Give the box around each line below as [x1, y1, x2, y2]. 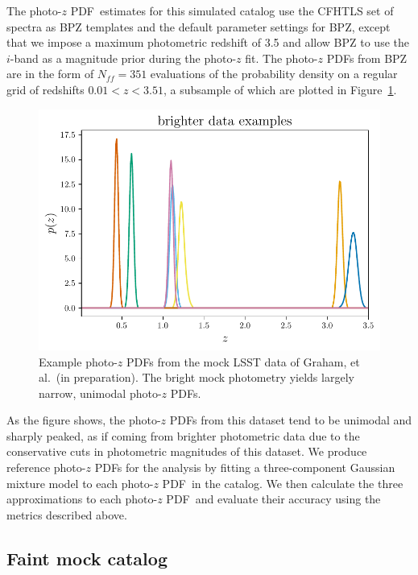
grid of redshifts [6, 81, 85, 97]
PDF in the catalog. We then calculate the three [162, 474, 404, 491]
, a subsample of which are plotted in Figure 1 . [163, 81, 397, 97]
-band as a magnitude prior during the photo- [10, 49, 237, 66]
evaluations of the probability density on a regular [150, 65, 398, 82]
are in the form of [6, 65, 94, 82]
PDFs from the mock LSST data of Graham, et [126, 353, 360, 370]
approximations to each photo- [6, 490, 158, 507]
